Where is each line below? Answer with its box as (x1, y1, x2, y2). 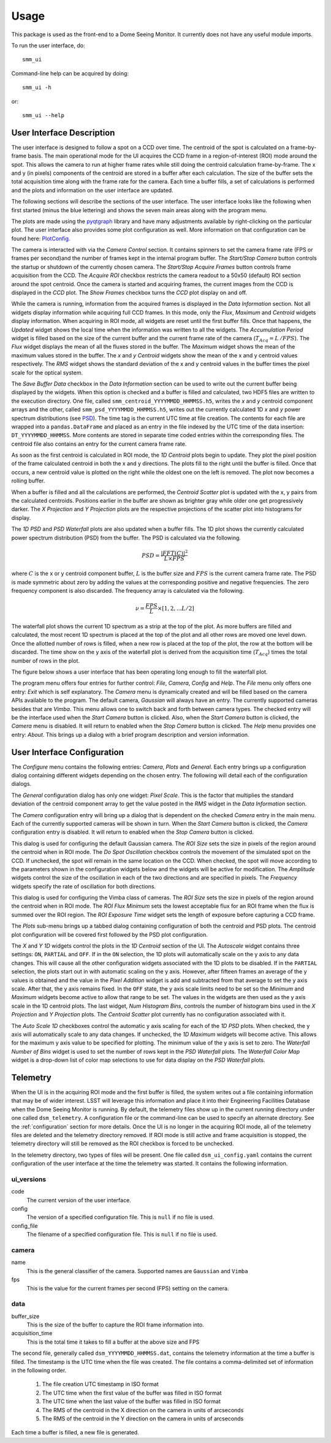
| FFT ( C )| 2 (160, 549, 188, 557)
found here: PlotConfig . (11, 235, 70, 242)
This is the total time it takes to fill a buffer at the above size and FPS (26, 1338, 200, 1346)
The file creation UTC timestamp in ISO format (42, 1380, 159, 1388)
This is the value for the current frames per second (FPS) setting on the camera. (26, 1284, 229, 1292)
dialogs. (11, 780, 32, 788)
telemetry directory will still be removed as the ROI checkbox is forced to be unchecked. (11, 1140, 234, 1148)
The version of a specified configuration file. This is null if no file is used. (26, 1214, 215, 1221)
